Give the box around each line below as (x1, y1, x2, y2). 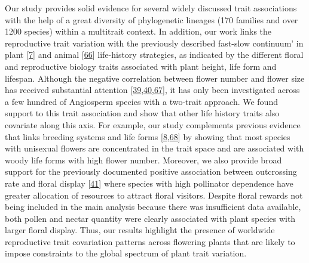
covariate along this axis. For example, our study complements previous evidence (5, 118, 301, 131)
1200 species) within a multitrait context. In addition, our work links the (5, 25, 272, 38)
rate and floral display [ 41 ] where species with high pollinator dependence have (5, 177, 293, 189)
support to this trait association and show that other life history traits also (5, 107, 280, 119)
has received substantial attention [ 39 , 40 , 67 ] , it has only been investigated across (5, 83, 300, 96)
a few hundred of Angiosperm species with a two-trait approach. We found (5, 95, 278, 107)
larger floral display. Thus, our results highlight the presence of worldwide (5, 224, 275, 236)
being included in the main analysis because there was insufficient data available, (5, 200, 301, 213)
